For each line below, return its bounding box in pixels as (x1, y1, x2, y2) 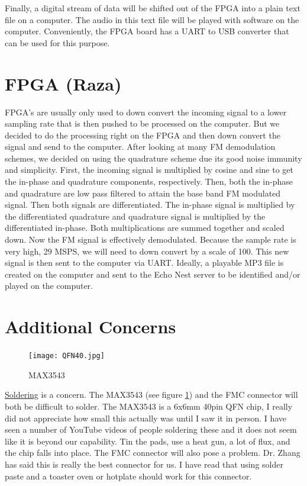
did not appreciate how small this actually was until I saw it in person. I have (5, 411, 287, 424)
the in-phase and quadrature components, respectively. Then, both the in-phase (5, 175, 293, 188)
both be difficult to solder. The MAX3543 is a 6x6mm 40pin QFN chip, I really (5, 400, 293, 412)
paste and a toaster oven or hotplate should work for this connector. (5, 469, 252, 482)
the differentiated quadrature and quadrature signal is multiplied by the (5, 210, 266, 222)
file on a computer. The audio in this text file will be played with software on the (5, 13, 299, 25)
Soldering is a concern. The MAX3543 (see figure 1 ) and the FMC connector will (5, 388, 298, 401)
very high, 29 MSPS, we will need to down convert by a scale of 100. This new (5, 244, 289, 257)
